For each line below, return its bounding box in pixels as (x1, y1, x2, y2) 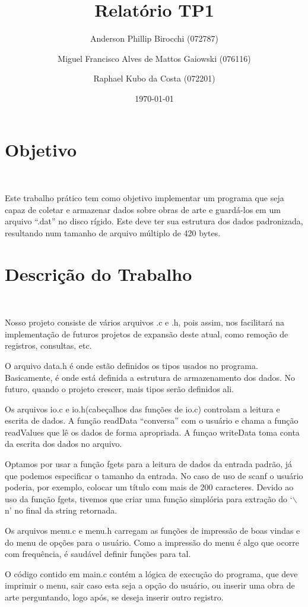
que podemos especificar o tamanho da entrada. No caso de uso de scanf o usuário (5, 469, 303, 481)
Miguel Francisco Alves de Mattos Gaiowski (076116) (58, 52, 251, 64)
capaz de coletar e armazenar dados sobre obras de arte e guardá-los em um (5, 203, 281, 215)
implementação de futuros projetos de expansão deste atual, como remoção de (5, 327, 288, 340)
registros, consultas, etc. (5, 339, 92, 352)
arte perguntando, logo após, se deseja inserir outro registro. (5, 591, 224, 603)
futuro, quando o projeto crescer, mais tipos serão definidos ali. (5, 383, 234, 395)
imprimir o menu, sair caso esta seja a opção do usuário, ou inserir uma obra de (5, 579, 295, 592)
